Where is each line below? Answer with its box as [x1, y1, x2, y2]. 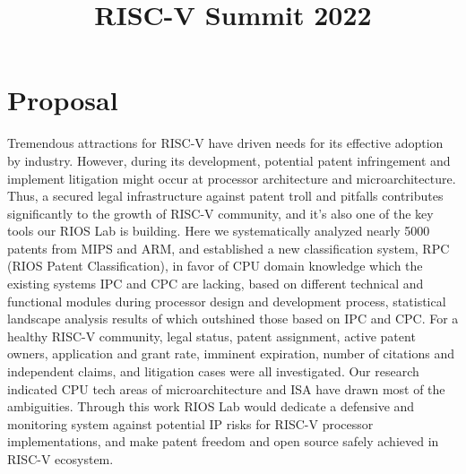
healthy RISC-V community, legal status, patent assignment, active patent [7, 326, 416, 345]
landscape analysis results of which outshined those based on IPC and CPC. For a [7, 309, 459, 328]
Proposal [7, 82, 118, 118]
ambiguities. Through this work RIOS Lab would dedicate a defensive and [7, 397, 415, 416]
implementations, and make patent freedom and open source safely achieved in [7, 432, 439, 451]
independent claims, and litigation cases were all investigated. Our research [7, 362, 419, 381]
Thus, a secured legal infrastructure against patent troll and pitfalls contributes [7, 186, 444, 205]
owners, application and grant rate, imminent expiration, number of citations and [7, 344, 454, 363]
